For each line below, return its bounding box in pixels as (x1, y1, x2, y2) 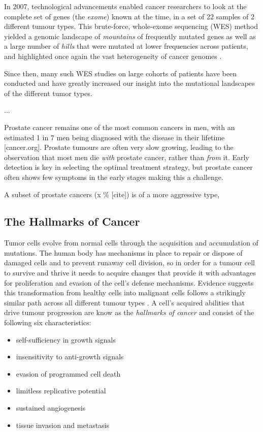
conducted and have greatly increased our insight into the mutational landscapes (4, 78, 255, 88)
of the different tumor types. (4, 87, 92, 98)
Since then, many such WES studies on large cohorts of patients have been (4, 68, 237, 78)
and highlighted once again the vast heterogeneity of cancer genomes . (4, 50, 222, 61)
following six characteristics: (4, 317, 91, 328)
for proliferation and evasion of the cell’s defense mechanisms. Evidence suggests (4, 277, 254, 288)
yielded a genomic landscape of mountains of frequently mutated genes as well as (4, 30, 256, 41)
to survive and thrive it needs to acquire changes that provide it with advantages (4, 267, 256, 278)
